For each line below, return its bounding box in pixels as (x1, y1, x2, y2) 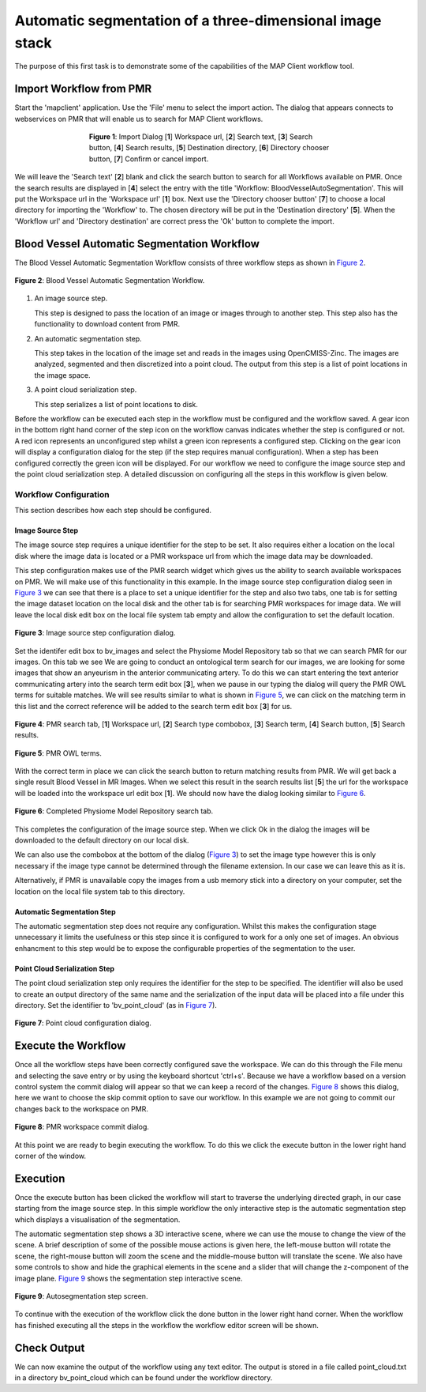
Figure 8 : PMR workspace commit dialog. (14, 1122, 150, 1132)
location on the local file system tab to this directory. (14, 886, 185, 896)
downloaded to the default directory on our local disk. (14, 836, 189, 845)
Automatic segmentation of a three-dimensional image (14, 12, 382, 29)
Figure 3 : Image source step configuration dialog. (14, 628, 176, 638)
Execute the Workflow (14, 1039, 126, 1053)
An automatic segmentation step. (34, 334, 142, 343)
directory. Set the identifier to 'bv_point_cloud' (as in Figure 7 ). (14, 1000, 217, 1009)
